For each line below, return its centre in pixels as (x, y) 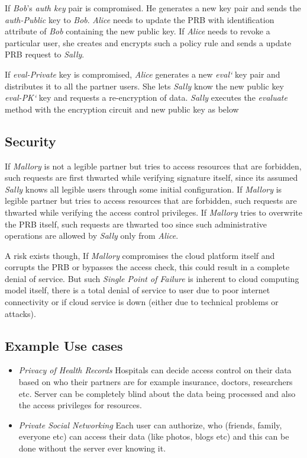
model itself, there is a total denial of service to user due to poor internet (138, 290)
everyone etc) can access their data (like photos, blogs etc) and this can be (154, 436)
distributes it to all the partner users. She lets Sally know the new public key (145, 86)
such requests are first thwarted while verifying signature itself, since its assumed (151, 177)
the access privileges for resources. (80, 405)
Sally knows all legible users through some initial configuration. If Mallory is (143, 189)
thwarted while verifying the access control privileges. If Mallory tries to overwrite (153, 212)
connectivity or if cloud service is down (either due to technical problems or (142, 302)
